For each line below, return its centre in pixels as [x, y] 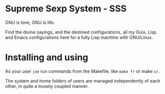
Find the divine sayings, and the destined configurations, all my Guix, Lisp [81, 32]
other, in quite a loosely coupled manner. [47, 86]
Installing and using [47, 57]
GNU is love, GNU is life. [30, 22]
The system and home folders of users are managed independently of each [83, 81]
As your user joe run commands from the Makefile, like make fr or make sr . [82, 71]
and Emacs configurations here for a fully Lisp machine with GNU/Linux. [79, 37]
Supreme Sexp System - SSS [66, 9]
